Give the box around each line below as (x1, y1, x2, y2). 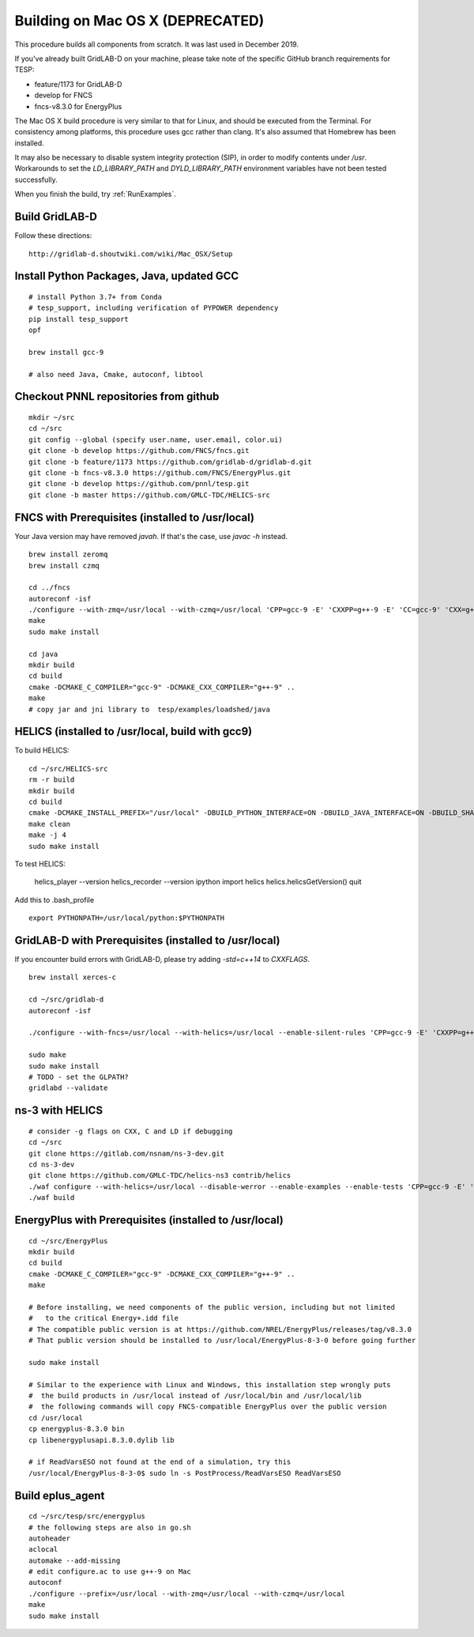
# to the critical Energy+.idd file (28, 1314, 179, 1323)
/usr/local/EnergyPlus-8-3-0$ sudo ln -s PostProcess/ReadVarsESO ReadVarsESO (28, 1469, 341, 1477)
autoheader (28, 1533, 71, 1543)
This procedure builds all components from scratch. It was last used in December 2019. (14, 40, 299, 49)
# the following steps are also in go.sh (28, 1522, 191, 1532)
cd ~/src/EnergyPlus (28, 1236, 108, 1245)
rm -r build (28, 775, 75, 784)
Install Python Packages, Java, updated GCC (14, 270, 239, 283)
